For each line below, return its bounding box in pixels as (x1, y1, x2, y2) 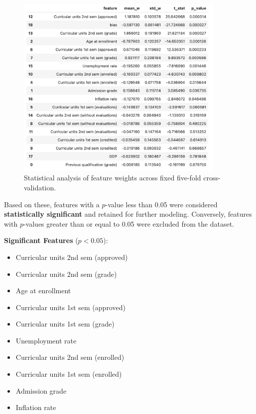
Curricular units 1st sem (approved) (15, 302, 126, 312)
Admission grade (15, 385, 67, 396)
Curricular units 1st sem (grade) (15, 319, 115, 329)
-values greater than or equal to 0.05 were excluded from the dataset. (23, 218, 234, 229)
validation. (24, 182, 56, 192)
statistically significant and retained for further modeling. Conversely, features (4, 209, 252, 219)
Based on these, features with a (4, 199, 100, 209)
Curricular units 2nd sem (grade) (15, 268, 117, 279)
